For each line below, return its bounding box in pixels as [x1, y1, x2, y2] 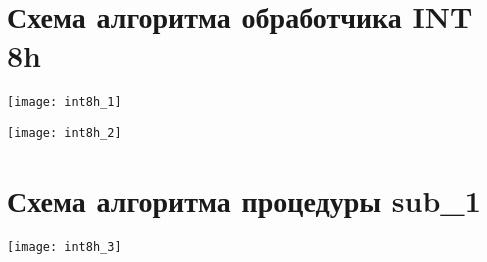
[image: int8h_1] [7, 95, 122, 110]
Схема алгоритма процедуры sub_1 [7, 179, 481, 220]
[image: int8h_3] [7, 239, 122, 254]
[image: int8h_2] [7, 125, 122, 140]
